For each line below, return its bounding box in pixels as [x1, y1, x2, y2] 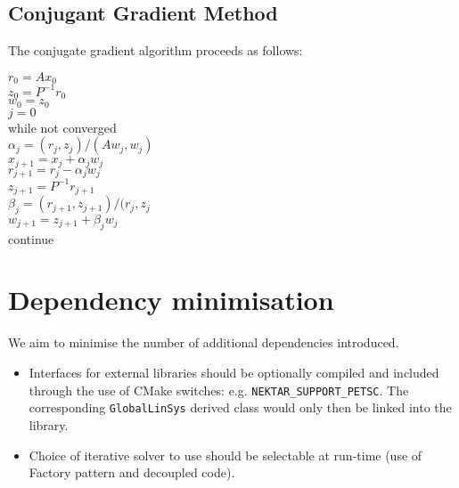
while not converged [8, 118, 117, 136]
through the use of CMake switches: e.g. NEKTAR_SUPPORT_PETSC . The [29, 380, 409, 399]
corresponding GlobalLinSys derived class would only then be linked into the [29, 398, 452, 417]
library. [29, 415, 69, 434]
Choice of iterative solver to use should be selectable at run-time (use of [29, 445, 422, 464]
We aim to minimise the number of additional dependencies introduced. [8, 333, 399, 352]
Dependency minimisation [8, 281, 334, 318]
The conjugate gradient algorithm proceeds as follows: [8, 41, 303, 60]
